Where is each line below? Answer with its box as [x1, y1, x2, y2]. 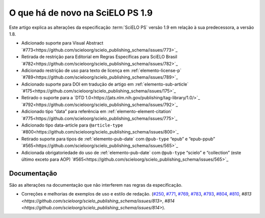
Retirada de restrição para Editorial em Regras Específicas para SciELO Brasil [21, 54, 178, 60]
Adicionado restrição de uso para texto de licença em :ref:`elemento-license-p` [21, 67, 182, 73]
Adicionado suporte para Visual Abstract [21, 40, 104, 46]
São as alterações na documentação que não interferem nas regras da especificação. [9, 182, 183, 188]
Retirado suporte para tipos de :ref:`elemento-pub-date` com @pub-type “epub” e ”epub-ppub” [21, 136, 215, 142]
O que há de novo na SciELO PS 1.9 [9, 7, 153, 18]
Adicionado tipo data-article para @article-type [21, 122, 123, 128]
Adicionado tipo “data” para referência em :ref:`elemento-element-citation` [21, 109, 173, 114]
